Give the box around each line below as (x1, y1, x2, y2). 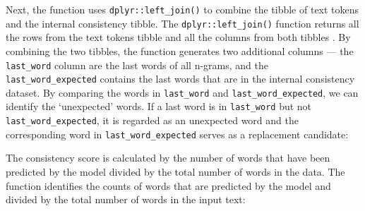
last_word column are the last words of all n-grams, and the (6, 57, 268, 72)
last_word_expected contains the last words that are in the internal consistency (6, 71, 355, 86)
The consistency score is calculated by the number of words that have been (6, 150, 330, 165)
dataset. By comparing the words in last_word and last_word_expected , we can (6, 85, 359, 100)
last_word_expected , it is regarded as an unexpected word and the (6, 113, 299, 128)
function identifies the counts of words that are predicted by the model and (6, 178, 331, 193)
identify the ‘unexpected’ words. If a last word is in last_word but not (6, 99, 312, 114)
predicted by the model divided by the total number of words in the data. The (6, 164, 345, 179)
